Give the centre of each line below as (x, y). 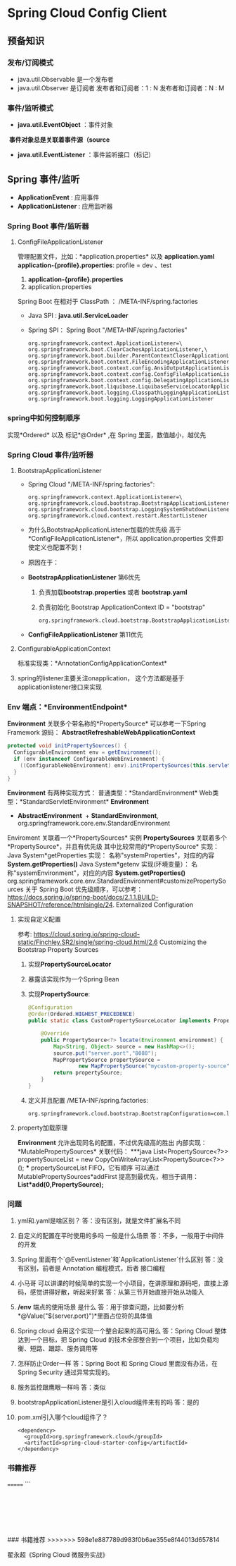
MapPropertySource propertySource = (107, 1060)
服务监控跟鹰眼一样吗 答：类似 (61, 1388)
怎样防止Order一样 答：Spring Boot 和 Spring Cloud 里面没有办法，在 (117, 1364)
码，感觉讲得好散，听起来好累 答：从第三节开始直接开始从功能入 (111, 1292)
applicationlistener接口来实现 (59, 687)
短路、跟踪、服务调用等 (64, 1349)
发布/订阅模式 (31, 63)
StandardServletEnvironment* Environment (86, 802)
